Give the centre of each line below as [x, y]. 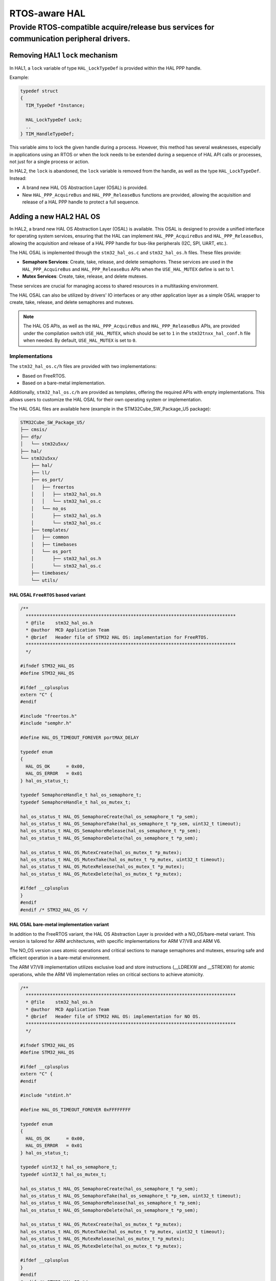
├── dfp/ [31, 437]
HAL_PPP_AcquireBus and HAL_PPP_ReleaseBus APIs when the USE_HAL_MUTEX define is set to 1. [128, 269]
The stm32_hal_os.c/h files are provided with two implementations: [83, 366]
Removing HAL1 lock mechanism [64, 56]
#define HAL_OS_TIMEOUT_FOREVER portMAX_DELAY [79, 738]
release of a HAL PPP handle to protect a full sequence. [81, 202]
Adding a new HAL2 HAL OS [55, 216]
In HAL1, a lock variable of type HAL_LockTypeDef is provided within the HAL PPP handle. [106, 68]
